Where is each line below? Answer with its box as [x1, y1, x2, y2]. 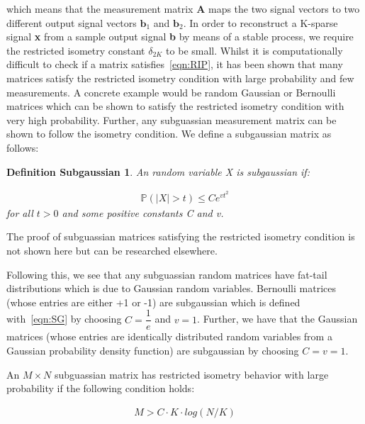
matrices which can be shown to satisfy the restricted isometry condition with [6, 99, 344, 113]
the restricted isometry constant [6, 43, 145, 57]
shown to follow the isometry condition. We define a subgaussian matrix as [6, 126, 332, 141]
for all [6, 205, 33, 220]
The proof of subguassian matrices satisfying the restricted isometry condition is [6, 229, 355, 244]
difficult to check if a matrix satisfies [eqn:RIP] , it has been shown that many [6, 57, 343, 72]
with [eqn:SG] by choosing [6, 311, 122, 326]
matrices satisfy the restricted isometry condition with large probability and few [6, 70, 354, 85]
